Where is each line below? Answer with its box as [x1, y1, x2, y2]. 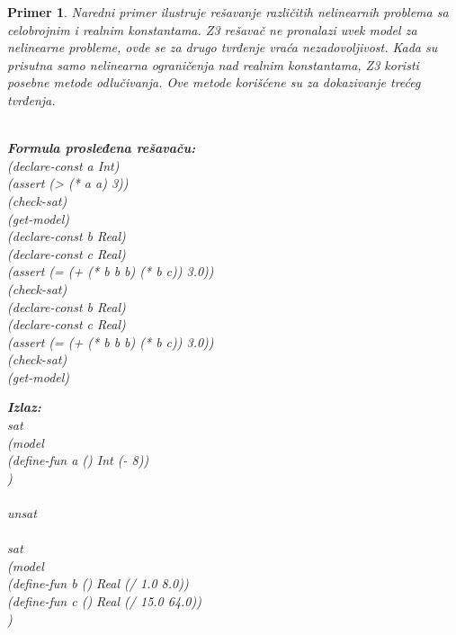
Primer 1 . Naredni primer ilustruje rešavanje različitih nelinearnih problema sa [7, 3, 449, 21]
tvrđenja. [7, 90, 56, 109]
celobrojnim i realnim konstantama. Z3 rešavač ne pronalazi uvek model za [7, 20, 417, 39]
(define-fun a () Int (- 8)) [7, 451, 149, 470]
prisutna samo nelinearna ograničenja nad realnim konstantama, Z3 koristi [7, 55, 419, 74]
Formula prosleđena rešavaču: [7, 139, 196, 157]
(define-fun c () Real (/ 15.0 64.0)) [7, 592, 201, 610]
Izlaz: [7, 398, 41, 416]
